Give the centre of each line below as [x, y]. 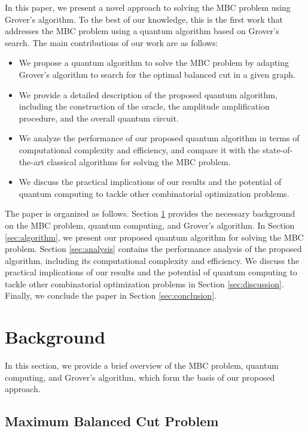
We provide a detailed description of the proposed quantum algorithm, [148, 94]
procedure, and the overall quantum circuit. [99, 118]
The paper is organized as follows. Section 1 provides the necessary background [150, 213]
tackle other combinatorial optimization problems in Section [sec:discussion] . [144, 283]
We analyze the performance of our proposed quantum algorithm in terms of [159, 138]
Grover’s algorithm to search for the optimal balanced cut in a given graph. [157, 74]
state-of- [277, 149]
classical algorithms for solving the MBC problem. [139, 161]
